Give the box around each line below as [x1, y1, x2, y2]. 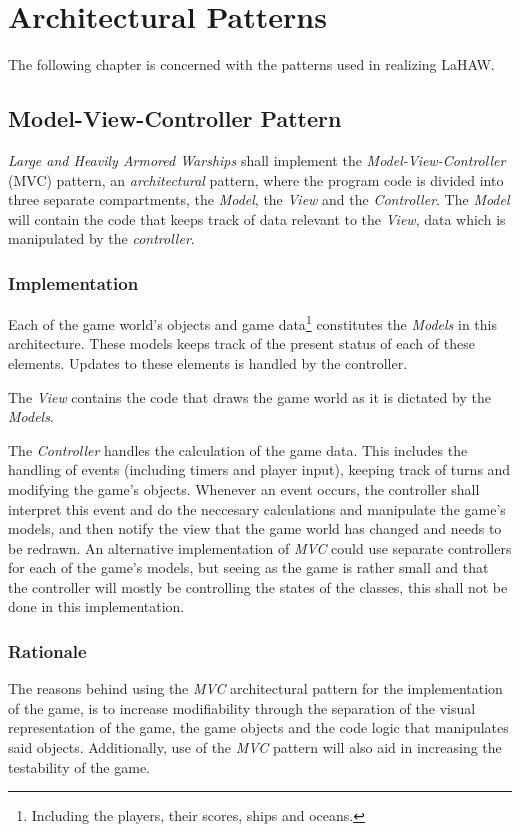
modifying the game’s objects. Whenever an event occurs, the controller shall [8, 478, 480, 499]
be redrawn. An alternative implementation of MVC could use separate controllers [8, 537, 512, 558]
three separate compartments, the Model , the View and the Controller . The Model [8, 189, 510, 210]
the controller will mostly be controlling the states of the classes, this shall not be [8, 576, 508, 597]
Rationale [8, 639, 87, 663]
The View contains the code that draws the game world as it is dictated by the [8, 386, 491, 407]
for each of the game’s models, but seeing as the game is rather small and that [8, 557, 489, 578]
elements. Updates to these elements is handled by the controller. [8, 352, 408, 373]
